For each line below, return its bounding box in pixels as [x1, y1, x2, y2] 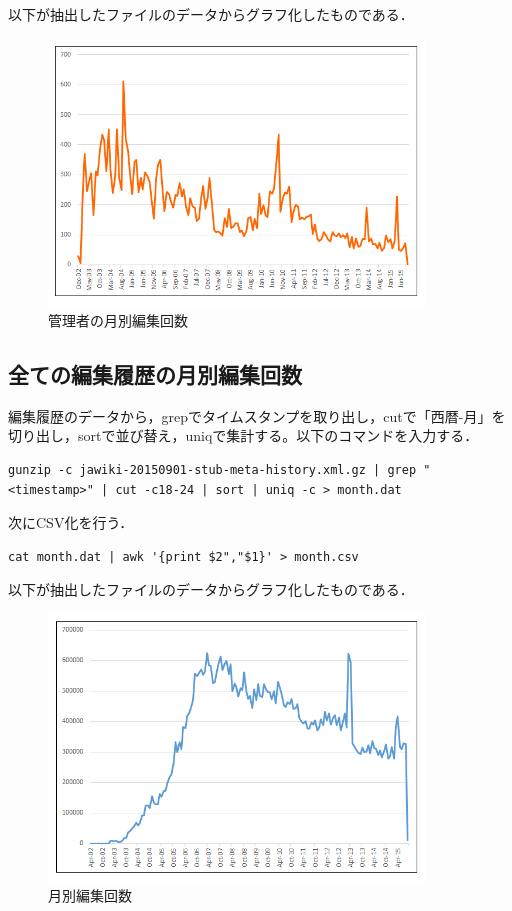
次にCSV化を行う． [8, 512, 134, 533]
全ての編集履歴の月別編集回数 [8, 358, 302, 389]
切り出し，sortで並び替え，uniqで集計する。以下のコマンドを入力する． [8, 425, 479, 446]
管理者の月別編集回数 [48, 309, 188, 330]
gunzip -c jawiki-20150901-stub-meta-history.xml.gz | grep [8, 462, 417, 477]
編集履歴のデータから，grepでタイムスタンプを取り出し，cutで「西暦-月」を [8, 405, 506, 426]
